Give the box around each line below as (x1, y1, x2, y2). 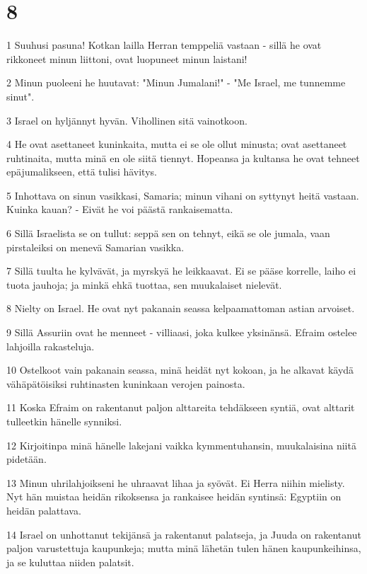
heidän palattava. (6, 503, 81, 517)
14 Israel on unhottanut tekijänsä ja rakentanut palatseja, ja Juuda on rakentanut (6, 527, 361, 541)
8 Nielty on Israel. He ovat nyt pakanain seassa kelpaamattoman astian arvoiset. (6, 301, 355, 316)
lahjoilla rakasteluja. (6, 338, 95, 353)
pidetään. (6, 452, 47, 466)
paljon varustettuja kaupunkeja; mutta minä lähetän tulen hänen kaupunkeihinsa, (6, 541, 361, 556)
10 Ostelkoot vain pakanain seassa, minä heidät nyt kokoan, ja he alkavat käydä (6, 362, 354, 377)
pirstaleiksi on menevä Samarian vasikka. (6, 239, 185, 254)
